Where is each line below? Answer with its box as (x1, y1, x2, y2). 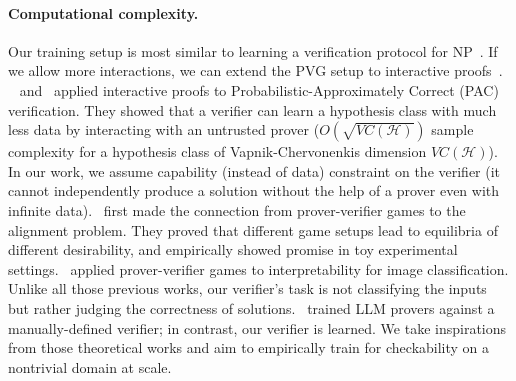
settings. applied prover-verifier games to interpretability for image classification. (8, 258, 509, 279)
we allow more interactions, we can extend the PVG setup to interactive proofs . (8, 60, 503, 81)
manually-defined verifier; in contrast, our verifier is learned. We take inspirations (8, 317, 507, 338)
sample (431, 119, 474, 140)
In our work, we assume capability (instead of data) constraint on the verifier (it (8, 160, 501, 181)
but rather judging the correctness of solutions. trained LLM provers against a (8, 297, 495, 318)
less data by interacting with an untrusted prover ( (8, 119, 320, 140)
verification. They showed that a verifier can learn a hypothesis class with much (8, 99, 497, 120)
